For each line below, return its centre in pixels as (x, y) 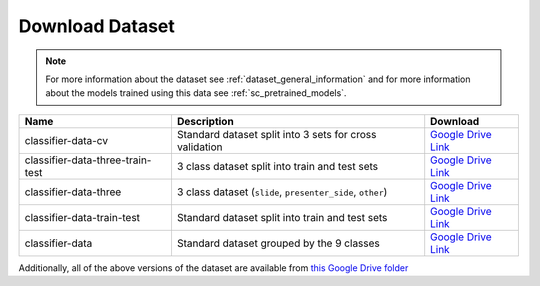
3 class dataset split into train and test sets (277, 166)
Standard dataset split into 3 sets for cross (276, 134)
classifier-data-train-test (82, 217)
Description (205, 121)
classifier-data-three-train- (88, 160)
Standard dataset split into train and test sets (282, 217)
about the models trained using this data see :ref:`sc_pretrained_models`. (196, 93)
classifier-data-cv (66, 140)
